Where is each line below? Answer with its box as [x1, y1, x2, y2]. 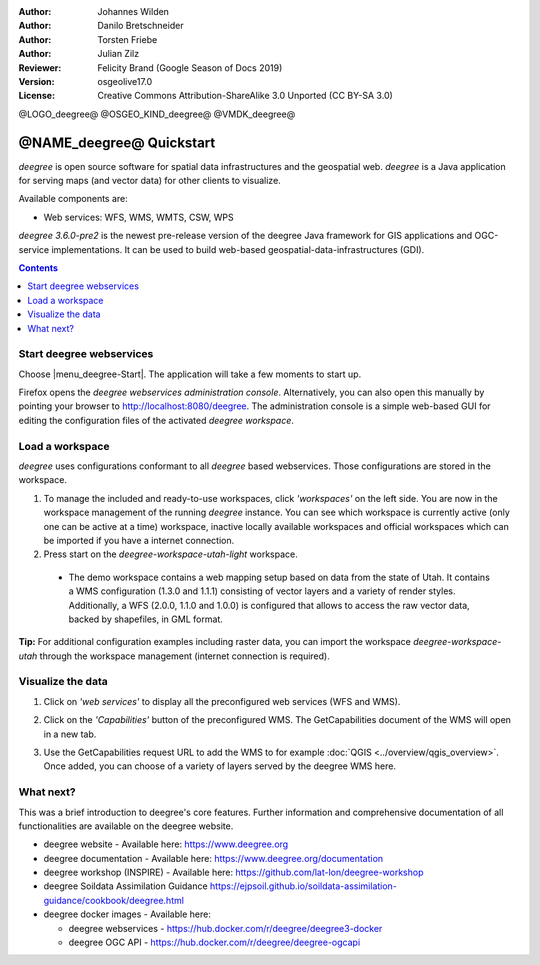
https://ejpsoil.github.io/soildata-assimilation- [210, 880, 397, 892]
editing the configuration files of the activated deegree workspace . [18, 414, 295, 426]
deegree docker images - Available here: [43, 908, 212, 920]
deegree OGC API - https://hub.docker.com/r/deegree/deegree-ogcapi [68, 936, 361, 949]
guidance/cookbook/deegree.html [43, 894, 185, 906]
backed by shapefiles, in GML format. [68, 613, 224, 625]
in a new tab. [43, 728, 97, 740]
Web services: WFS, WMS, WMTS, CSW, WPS [43, 211, 234, 223]
